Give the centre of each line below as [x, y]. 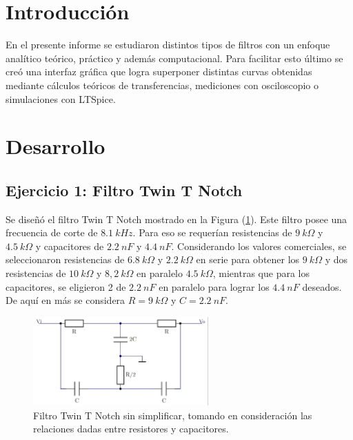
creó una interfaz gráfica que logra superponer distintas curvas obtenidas [159, 71]
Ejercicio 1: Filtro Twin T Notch [124, 190]
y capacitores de [70, 246]
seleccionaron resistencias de [65, 259]
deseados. [322, 286]
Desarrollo [56, 146]
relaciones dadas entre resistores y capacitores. [131, 429]
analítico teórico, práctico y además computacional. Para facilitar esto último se [174, 58]
